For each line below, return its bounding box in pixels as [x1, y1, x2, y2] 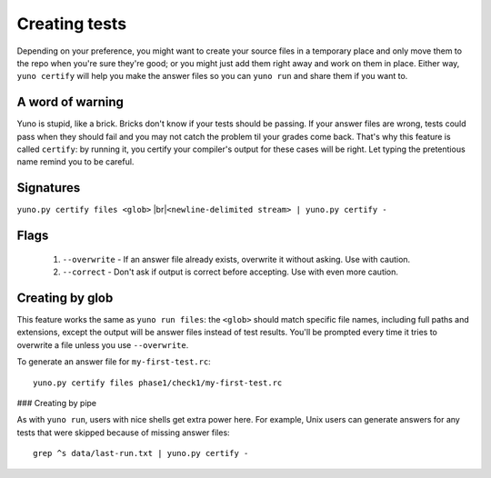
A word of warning [16, 95, 125, 110]
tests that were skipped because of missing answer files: [16, 427, 231, 438]
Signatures [16, 180, 81, 195]
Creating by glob [16, 290, 114, 305]
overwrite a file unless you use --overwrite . [16, 339, 189, 350]
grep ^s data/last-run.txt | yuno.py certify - [33, 448, 249, 459]
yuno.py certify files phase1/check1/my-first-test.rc [33, 377, 283, 388]
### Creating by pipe [16, 397, 97, 408]
